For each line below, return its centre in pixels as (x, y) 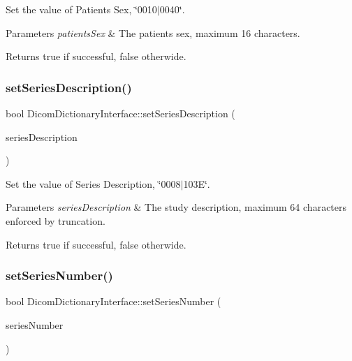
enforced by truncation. (56, 220)
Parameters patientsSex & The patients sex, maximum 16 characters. (153, 32)
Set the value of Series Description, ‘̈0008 (93, 183)
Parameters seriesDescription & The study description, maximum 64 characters (176, 207)
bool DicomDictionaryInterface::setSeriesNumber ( (113, 301)
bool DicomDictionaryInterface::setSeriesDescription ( (120, 113)
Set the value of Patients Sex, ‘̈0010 (81, 9)
